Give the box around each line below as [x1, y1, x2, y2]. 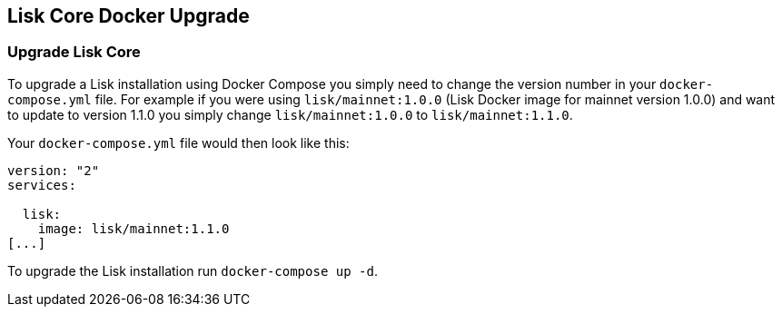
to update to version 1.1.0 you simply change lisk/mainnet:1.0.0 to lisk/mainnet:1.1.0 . [7, 106, 573, 123]
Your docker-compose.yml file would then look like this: [7, 134, 350, 151]
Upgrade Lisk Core [7, 43, 141, 62]
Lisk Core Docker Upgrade [7, 5, 250, 27]
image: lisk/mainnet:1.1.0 [37, 221, 230, 236]
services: [7, 177, 76, 192]
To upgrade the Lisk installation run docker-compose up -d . [7, 262, 378, 279]
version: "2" [7, 162, 100, 178]
